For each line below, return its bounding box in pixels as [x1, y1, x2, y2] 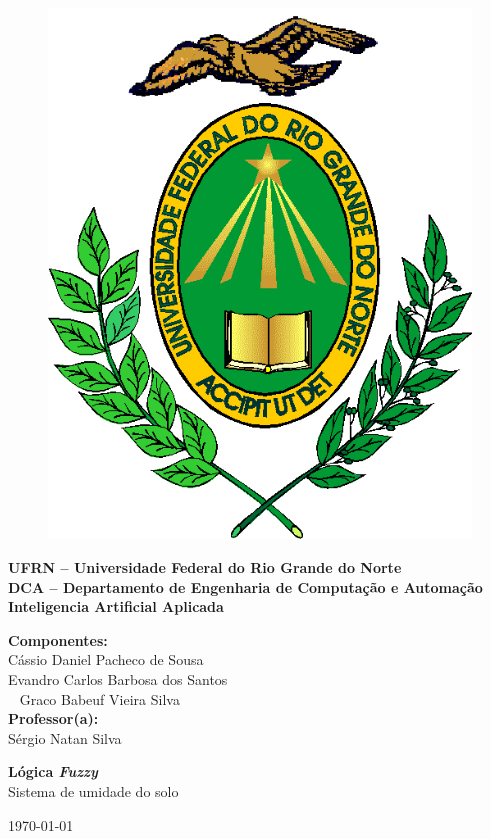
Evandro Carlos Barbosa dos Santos [8, 668, 228, 689]
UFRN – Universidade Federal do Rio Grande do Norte [8, 557, 402, 578]
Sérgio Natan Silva [8, 727, 122, 748]
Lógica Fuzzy [8, 761, 98, 782]
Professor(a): [8, 708, 99, 729]
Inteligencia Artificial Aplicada [8, 596, 224, 617]
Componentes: [8, 629, 108, 650]
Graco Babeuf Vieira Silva [19, 688, 180, 709]
